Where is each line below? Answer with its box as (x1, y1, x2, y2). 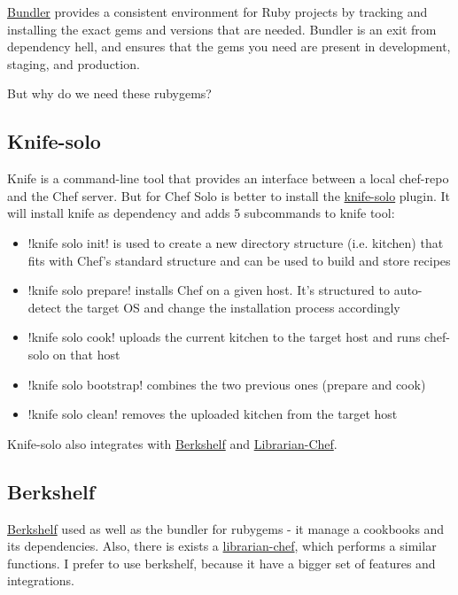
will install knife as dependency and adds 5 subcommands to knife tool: (7, 204, 395, 222)
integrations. (7, 571, 74, 590)
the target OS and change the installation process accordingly (65, 297, 400, 316)
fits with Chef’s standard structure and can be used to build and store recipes (27, 251, 451, 269)
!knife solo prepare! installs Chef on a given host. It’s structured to (27, 281, 390, 299)
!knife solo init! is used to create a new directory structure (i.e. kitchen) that (27, 233, 444, 251)
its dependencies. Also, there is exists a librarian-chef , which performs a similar (7, 537, 437, 555)
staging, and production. (7, 54, 140, 73)
